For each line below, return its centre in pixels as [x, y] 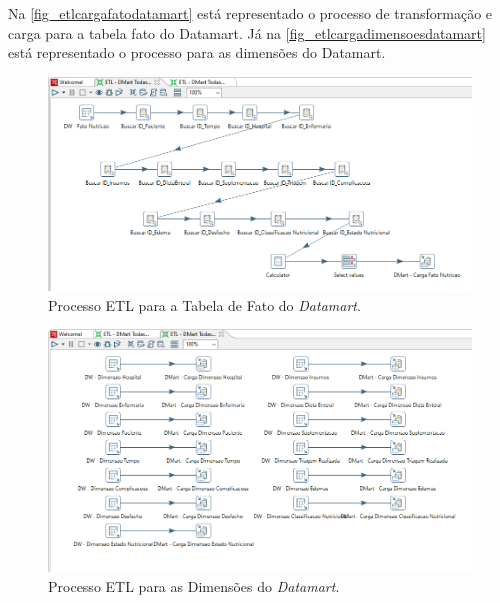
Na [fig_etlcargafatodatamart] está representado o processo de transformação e [250, 13]
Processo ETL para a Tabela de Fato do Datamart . [204, 304]
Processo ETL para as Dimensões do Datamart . [194, 585]
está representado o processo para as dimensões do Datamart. [197, 52]
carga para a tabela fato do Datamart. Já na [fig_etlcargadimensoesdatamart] [247, 32]
